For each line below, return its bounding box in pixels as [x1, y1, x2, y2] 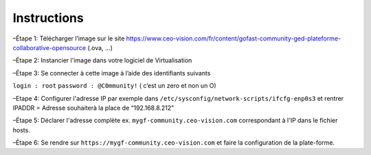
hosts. [12, 126, 30, 134]
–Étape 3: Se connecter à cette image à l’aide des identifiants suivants [12, 69, 211, 77]
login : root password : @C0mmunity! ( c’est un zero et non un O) [12, 82, 216, 90]
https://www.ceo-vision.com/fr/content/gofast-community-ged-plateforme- [126, 34, 341, 43]
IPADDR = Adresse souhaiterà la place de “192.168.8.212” [12, 104, 175, 112]
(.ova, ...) [87, 43, 113, 51]
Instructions [12, 10, 84, 25]
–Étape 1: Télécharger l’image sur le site [12, 34, 125, 43]
